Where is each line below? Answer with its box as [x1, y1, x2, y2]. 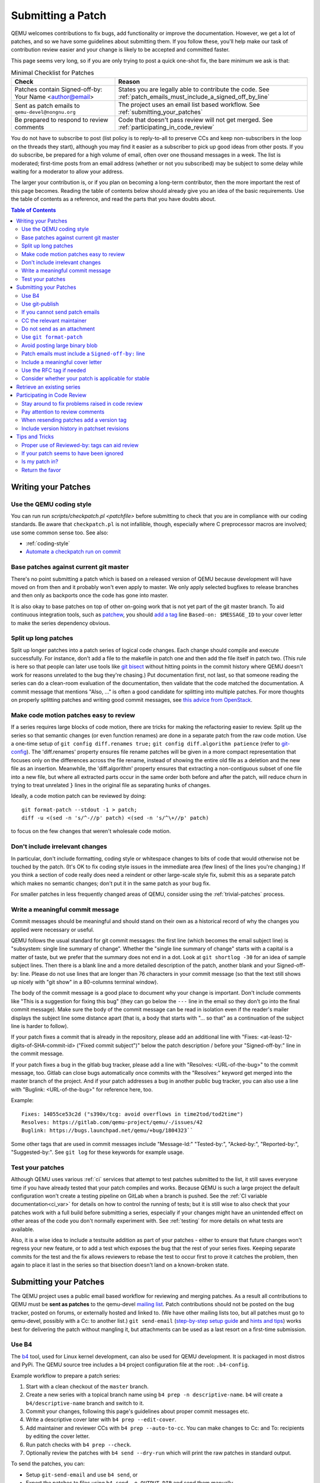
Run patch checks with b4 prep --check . [25, 1441, 132, 1448]
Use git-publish [21, 300, 59, 307]
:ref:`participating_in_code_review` [118, 123, 215, 132]
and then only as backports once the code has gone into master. [11, 592, 169, 599]
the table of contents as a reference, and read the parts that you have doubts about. [11, 196, 216, 203]
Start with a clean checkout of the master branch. [25, 1383, 149, 1390]
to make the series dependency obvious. [11, 619, 111, 626]
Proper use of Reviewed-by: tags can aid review [21, 441, 139, 448]
